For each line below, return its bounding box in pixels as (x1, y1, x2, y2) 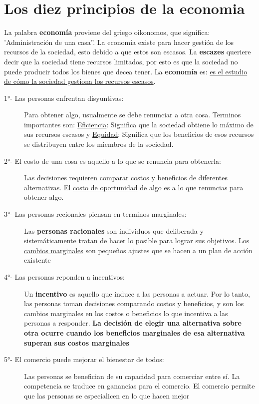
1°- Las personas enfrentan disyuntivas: (4, 92, 124, 103)
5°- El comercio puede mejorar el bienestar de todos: (4, 354, 164, 365)
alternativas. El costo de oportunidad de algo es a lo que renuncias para (24, 182, 244, 192)
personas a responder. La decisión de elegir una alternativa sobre (24, 318, 242, 328)
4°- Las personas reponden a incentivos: (4, 272, 125, 282)
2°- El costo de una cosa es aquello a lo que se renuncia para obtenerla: (4, 155, 221, 166)
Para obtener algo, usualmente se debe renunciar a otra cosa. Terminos (24, 109, 241, 120)
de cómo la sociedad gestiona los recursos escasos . (4, 76, 156, 86)
